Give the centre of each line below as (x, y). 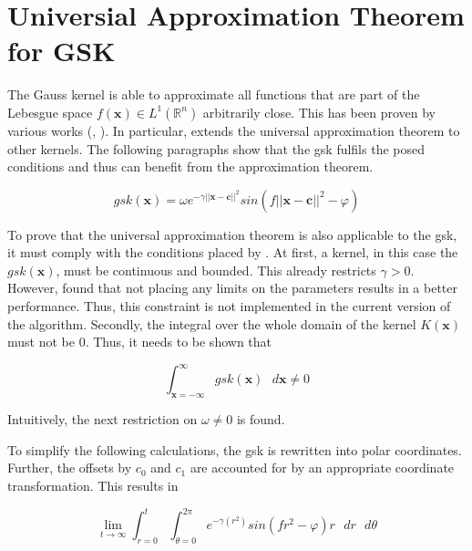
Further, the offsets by (70, 468)
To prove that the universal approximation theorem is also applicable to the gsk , (232, 234)
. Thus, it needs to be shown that (179, 342)
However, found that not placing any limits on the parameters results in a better (233, 288)
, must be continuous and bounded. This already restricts (216, 270)
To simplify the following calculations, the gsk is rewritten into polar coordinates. (235, 449)
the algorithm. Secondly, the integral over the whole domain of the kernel (212, 323)
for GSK (62, 51)
